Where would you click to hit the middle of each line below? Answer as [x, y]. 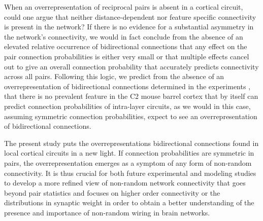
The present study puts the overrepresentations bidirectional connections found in [131, 143]
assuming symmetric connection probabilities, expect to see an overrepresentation [131, 116]
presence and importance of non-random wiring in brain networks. [107, 212]
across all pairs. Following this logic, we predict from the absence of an [114, 76]
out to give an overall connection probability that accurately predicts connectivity [131, 66]
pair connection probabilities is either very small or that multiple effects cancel [127, 56]
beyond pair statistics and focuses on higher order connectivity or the [112, 192]
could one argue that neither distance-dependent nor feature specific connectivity [130, 16]
